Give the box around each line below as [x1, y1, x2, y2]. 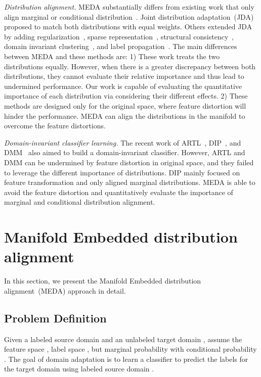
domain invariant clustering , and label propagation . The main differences [4, 41, 237, 52]
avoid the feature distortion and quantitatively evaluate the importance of [4, 186, 233, 197]
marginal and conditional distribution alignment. [4, 197, 155, 207]
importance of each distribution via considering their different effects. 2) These [4, 90, 248, 101]
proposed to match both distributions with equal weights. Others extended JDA [4, 21, 252, 32]
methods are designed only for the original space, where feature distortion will [4, 100, 246, 111]
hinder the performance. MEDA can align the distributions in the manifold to [4, 110, 245, 121]
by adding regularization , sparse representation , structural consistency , [4, 31, 234, 41]
